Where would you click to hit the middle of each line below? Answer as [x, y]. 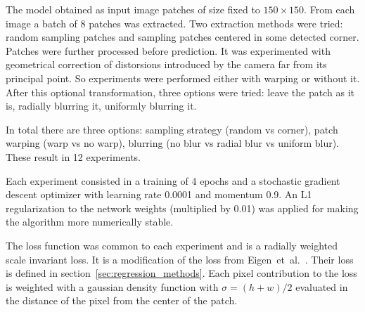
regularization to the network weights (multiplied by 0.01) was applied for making [182, 208]
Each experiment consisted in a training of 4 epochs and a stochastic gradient [173, 180]
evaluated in [322, 286]
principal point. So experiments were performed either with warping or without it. [183, 78]
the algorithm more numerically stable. [90, 222]
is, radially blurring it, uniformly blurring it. [101, 106]
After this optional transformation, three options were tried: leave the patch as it [180, 92]
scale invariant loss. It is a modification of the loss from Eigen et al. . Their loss [180, 259]
